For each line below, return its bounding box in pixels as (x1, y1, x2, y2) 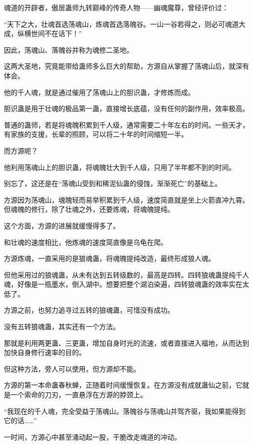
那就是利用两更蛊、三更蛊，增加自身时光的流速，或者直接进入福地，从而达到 (4, 337, 249, 348)
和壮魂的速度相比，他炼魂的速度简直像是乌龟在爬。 (4, 237, 167, 247)
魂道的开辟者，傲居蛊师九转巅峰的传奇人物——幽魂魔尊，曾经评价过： (4, 2, 229, 12)
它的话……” (4, 415, 37, 426)
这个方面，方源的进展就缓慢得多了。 (4, 220, 120, 230)
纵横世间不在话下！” (17, 28, 82, 38)
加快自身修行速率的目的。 (4, 347, 86, 357)
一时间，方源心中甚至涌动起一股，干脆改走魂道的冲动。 (4, 431, 181, 442)
